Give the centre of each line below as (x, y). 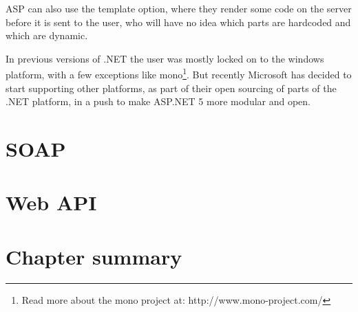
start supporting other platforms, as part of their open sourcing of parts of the (171, 88)
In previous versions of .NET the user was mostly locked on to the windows (165, 58)
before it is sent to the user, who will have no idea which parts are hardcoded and (178, 22)
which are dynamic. (47, 35)
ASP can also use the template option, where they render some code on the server (179, 8)
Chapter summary (94, 256)
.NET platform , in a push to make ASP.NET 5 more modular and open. (158, 101)
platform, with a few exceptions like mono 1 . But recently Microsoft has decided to (179, 74)
